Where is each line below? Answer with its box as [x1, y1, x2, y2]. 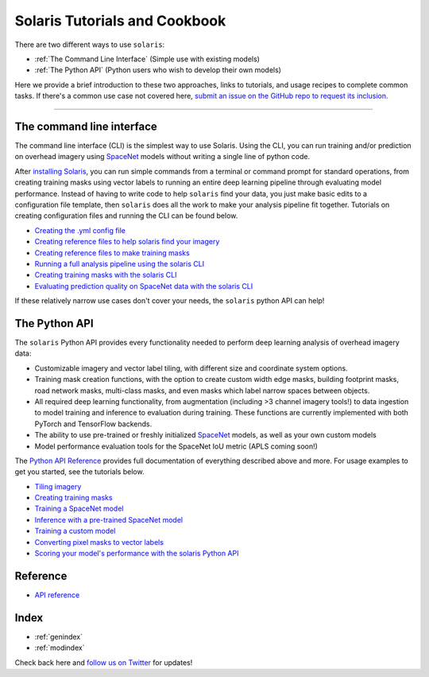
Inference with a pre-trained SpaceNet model [34, 515, 183, 524]
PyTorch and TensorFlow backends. [34, 418, 153, 429]
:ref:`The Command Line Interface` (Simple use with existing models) [34, 54, 260, 64]
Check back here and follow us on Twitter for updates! [14, 657, 193, 667]
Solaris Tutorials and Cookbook [14, 12, 226, 29]
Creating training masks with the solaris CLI [34, 270, 177, 280]
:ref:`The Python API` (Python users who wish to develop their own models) [34, 65, 282, 75]
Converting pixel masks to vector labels [34, 537, 164, 547]
